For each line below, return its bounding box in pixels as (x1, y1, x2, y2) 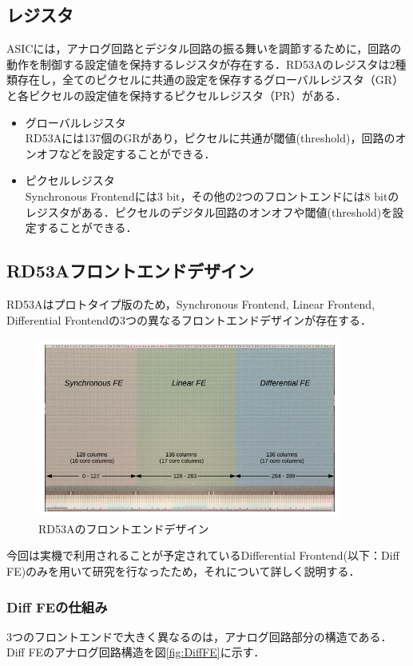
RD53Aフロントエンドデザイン (6, 258, 255, 283)
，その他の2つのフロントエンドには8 (180, 187, 371, 204)
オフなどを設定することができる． (36, 145, 216, 162)
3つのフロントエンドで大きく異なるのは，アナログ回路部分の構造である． (6, 628, 392, 644)
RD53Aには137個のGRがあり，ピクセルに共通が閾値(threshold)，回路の (25, 130, 395, 146)
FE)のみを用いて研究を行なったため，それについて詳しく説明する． (6, 563, 360, 580)
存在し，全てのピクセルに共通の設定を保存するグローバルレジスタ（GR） (17, 71, 404, 88)
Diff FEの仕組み (6, 596, 108, 616)
